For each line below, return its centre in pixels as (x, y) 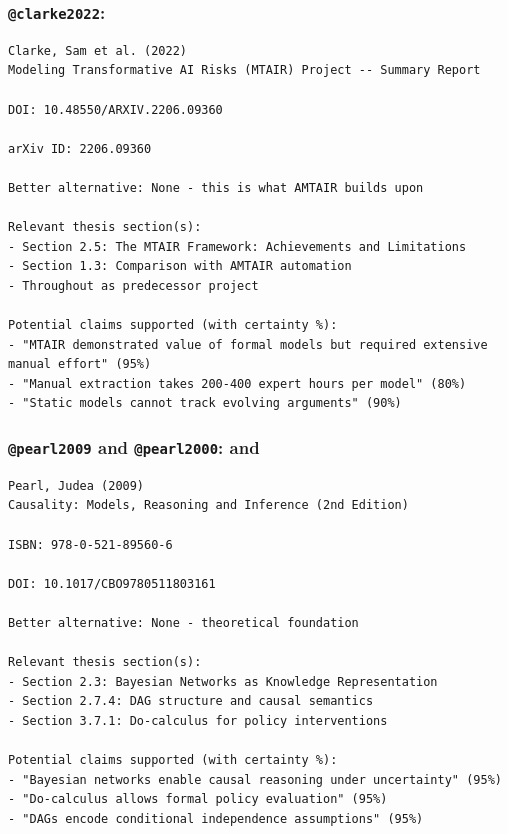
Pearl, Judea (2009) (76, 485)
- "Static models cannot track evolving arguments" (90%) (205, 403)
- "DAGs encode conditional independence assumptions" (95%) (216, 818)
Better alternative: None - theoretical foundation (183, 623)
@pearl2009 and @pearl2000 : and (134, 446)
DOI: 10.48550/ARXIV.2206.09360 (115, 109)
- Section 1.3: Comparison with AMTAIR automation (180, 266)
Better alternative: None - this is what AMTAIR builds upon (216, 187)
